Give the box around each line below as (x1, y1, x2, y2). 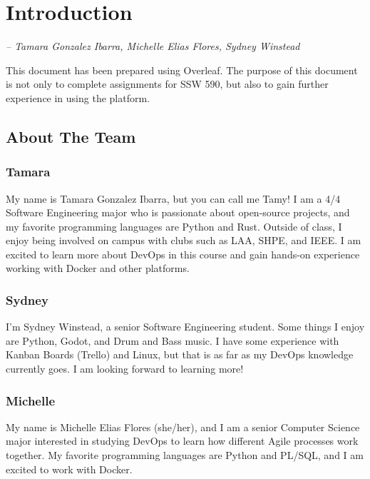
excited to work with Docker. (6, 461, 133, 476)
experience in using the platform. (6, 90, 150, 105)
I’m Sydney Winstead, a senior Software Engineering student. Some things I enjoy (6, 319, 365, 334)
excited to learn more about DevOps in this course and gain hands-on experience (6, 246, 360, 261)
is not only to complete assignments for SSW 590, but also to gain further (6, 76, 329, 91)
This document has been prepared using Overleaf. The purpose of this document (6, 62, 358, 77)
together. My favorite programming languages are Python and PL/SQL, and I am (6, 448, 364, 463)
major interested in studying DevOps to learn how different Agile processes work (6, 433, 359, 448)
